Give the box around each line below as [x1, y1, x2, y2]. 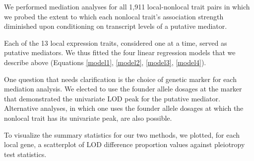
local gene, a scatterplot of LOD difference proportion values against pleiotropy [4, 139, 245, 150]
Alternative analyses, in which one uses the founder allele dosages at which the [4, 103, 244, 113]
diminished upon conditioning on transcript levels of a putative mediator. [4, 21, 227, 31]
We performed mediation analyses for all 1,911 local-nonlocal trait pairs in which [4, 1, 250, 11]
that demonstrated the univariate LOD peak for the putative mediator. [4, 93, 220, 103]
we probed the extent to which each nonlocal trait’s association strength [4, 11, 224, 21]
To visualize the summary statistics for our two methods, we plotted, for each [4, 129, 240, 140]
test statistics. [4, 149, 47, 159]
